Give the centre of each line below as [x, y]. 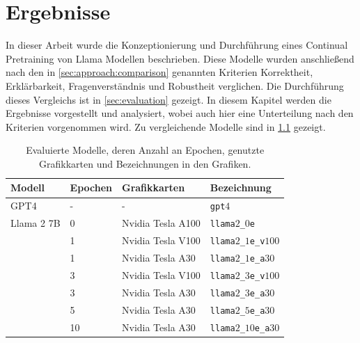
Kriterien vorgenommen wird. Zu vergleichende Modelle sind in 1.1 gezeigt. [166, 126]
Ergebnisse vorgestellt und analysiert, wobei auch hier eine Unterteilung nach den [180, 113]
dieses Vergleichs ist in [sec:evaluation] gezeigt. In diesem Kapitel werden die [169, 99]
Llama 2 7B [36, 223]
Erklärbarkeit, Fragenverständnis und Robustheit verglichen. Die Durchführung [175, 85]
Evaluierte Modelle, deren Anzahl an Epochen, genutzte [145, 150]
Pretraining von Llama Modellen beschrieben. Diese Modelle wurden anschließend [180, 58]
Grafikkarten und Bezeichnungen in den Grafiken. [145, 163]
